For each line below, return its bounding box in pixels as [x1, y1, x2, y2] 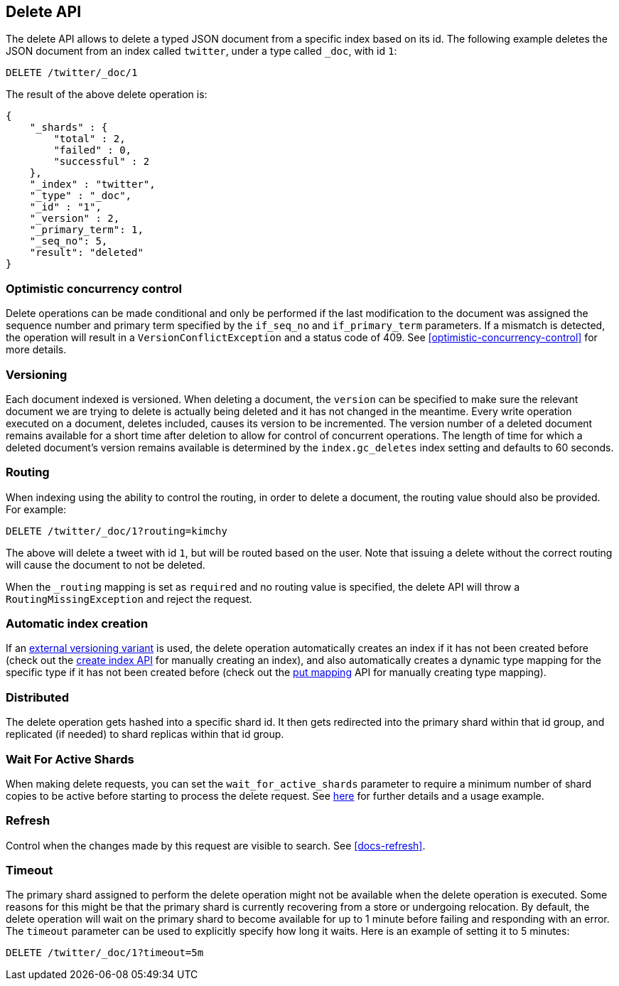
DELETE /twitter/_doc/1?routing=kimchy [6, 525, 227, 537]
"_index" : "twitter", [29, 178, 156, 191]
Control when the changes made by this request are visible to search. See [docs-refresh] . [6, 839, 426, 852]
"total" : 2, [53, 133, 126, 145]
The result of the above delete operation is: [6, 88, 208, 101]
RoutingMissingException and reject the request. [6, 592, 252, 605]
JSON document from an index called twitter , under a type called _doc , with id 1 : [6, 45, 397, 58]
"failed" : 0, [53, 144, 132, 156]
